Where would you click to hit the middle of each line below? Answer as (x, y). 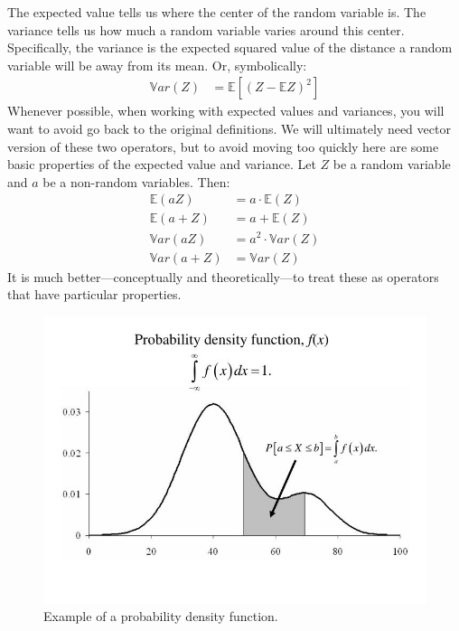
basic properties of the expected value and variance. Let (162, 164)
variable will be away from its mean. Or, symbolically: (157, 65)
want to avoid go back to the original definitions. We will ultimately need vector (229, 128)
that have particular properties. (94, 294)
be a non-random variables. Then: (136, 181)
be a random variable (392, 164)
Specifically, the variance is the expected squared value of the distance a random (230, 47)
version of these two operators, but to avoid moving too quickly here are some (223, 146)
